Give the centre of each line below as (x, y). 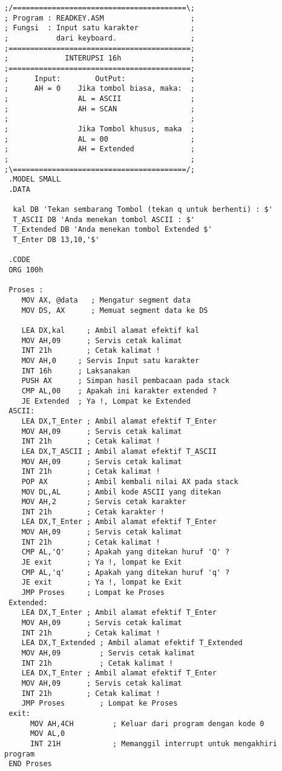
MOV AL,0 (48, 734)
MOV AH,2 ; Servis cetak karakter (104, 502)
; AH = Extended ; (100, 149)
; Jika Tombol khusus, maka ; (100, 129)
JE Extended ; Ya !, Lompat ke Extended (106, 401)
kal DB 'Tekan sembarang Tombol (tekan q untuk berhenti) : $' (143, 210)
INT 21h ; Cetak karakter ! (93, 512)
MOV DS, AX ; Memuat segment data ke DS (115, 310)
